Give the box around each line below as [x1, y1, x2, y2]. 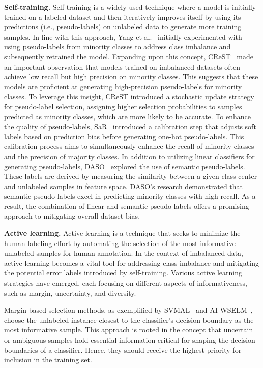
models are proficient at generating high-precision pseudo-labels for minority [4, 81, 242, 91]
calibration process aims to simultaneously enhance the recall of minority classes [4, 141, 254, 151]
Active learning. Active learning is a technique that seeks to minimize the [4, 228, 241, 238]
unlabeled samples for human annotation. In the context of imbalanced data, [4, 248, 244, 258]
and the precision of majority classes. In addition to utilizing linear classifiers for [4, 150, 255, 161]
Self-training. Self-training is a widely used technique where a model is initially [4, 2, 256, 12]
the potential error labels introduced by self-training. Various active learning [4, 267, 243, 278]
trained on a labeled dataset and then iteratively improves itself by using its [4, 11, 241, 22]
